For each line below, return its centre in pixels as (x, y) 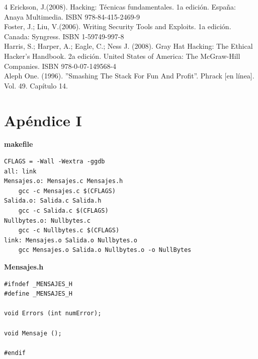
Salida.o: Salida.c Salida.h (53, 201)
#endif (15, 353)
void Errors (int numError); (53, 313)
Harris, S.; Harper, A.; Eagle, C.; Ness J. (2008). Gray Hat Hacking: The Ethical (128, 46)
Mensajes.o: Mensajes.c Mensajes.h (64, 181)
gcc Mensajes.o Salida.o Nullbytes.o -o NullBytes (105, 250)
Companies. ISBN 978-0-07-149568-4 (60, 66)
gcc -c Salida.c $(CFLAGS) (63, 211)
